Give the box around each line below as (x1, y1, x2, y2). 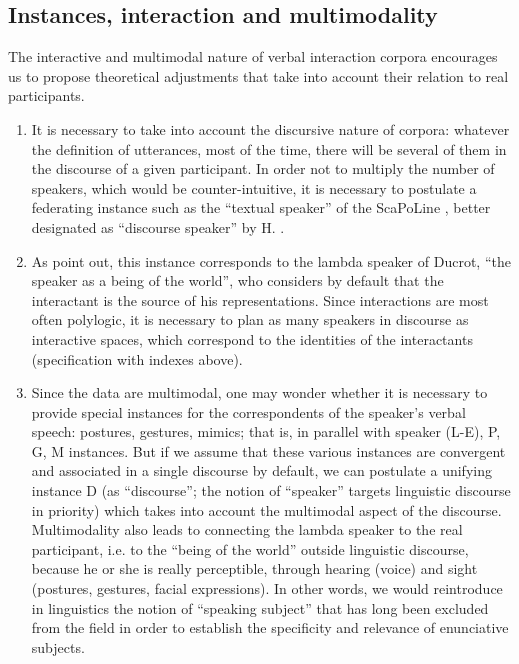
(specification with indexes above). (31, 348, 243, 369)
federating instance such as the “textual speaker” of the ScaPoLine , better (31, 197, 491, 218)
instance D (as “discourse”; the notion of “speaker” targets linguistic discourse (31, 480, 511, 501)
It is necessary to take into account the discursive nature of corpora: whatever (31, 118, 510, 139)
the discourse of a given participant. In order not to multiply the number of (31, 158, 495, 179)
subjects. (31, 636, 85, 657)
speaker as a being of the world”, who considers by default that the (31, 270, 444, 291)
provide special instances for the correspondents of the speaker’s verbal (31, 401, 466, 422)
